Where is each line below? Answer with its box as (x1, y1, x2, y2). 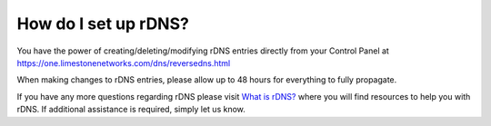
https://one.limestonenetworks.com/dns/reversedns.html (16, 57, 231, 68)
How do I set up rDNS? (16, 14, 190, 34)
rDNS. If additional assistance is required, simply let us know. (16, 104, 245, 115)
